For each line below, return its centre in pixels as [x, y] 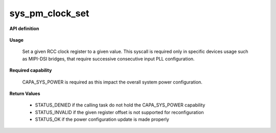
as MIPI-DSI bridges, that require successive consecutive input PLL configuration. [108, 59]
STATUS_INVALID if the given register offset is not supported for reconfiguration [119, 112]
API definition [24, 29]
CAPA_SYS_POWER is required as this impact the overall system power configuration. [112, 82]
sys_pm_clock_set [49, 13]
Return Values [25, 93]
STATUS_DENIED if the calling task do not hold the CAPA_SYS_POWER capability [120, 105]
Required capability [31, 70]
